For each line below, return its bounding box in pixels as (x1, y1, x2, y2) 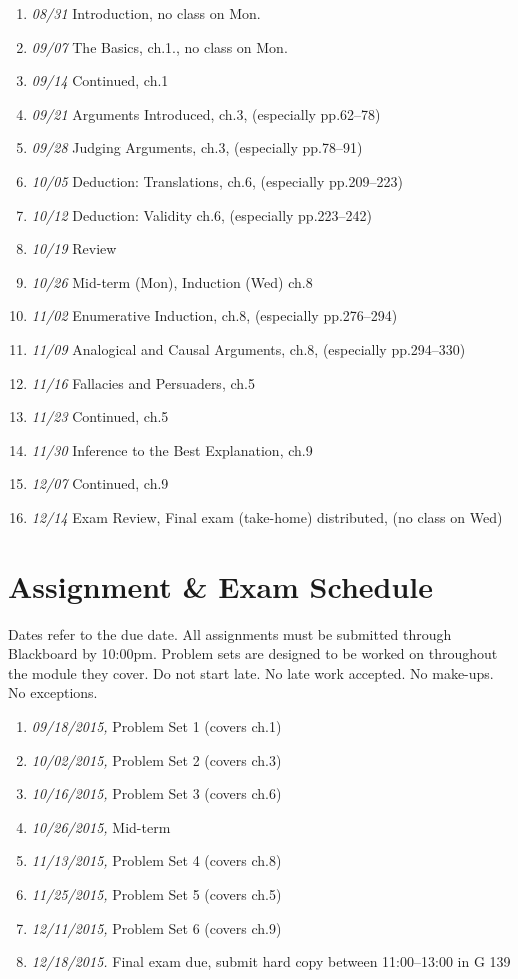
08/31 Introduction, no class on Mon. (31, 3, 261, 23)
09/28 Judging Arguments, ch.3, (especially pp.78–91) (31, 137, 363, 158)
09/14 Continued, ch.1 (31, 70, 169, 91)
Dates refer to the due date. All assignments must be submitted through (8, 623, 452, 644)
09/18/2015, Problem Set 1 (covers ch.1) (31, 716, 282, 736)
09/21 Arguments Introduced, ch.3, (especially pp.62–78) (31, 103, 381, 124)
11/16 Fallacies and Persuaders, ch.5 (31, 372, 255, 393)
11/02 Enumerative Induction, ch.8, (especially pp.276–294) (31, 305, 398, 326)
